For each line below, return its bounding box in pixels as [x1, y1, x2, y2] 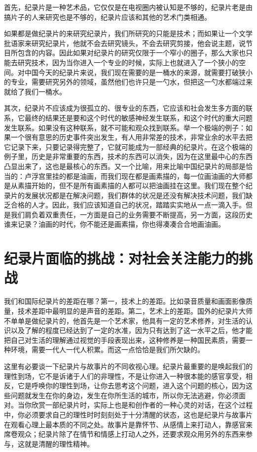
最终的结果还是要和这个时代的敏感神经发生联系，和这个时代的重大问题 [24, 112, 253, 123]
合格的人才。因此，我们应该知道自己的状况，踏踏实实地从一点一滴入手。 [10, 200, 246, 210]
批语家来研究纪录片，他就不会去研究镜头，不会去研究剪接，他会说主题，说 [4, 38, 246, 48]
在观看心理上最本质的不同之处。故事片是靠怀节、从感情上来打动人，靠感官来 [4, 419, 253, 429]
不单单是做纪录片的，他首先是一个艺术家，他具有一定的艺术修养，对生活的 [4, 315, 246, 326]
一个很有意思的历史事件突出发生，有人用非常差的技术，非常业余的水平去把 [10, 132, 253, 142]
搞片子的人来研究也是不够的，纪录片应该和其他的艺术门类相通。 [4, 11, 211, 22]
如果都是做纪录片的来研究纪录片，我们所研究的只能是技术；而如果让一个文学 [4, 28, 253, 39]
